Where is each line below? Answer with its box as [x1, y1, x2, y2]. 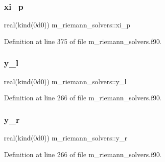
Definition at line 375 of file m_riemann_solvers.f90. [4, 36, 162, 46]
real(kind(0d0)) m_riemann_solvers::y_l [4, 76, 127, 86]
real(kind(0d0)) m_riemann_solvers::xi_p [4, 20, 131, 30]
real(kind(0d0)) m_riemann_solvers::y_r [4, 133, 127, 143]
